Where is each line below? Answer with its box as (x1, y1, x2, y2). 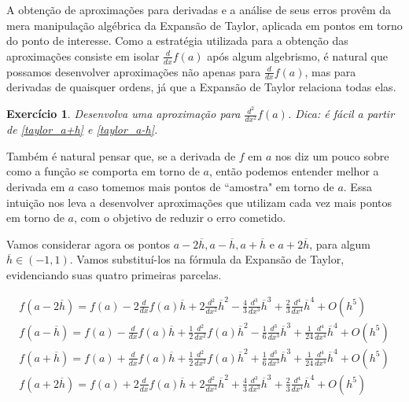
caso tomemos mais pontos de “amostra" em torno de (78, 179, 334, 195)
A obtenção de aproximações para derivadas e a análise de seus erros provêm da (6, 2, 392, 17)
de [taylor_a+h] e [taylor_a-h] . (6, 121, 158, 138)
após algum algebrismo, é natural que (207, 47, 388, 64)
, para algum (309, 235, 371, 252)
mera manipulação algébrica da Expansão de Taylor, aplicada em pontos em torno (6, 17, 403, 33)
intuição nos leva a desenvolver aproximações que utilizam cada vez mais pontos (6, 194, 392, 210)
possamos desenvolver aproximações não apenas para (6, 63, 261, 79)
